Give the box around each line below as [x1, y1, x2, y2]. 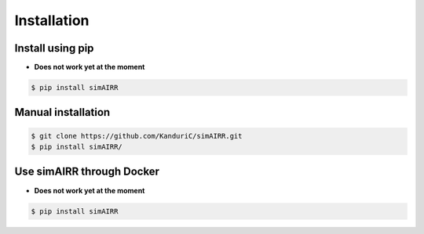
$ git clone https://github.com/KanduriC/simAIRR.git [31, 131, 243, 140]
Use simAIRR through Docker [14, 165, 160, 178]
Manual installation [14, 106, 111, 119]
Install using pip [14, 41, 94, 55]
